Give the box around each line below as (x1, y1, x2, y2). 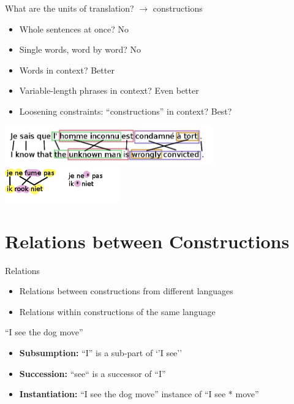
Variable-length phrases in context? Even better (19, 84, 199, 97)
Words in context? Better (19, 63, 115, 76)
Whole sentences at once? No (19, 22, 129, 35)
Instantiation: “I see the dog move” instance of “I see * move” (19, 387, 259, 400)
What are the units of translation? (5, 2, 134, 14)
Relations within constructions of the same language (19, 305, 216, 318)
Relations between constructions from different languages (19, 284, 233, 297)
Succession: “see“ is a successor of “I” (19, 367, 166, 379)
